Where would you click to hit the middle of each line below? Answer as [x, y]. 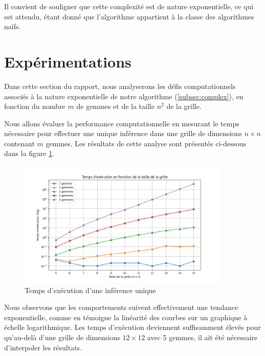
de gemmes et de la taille [115, 106]
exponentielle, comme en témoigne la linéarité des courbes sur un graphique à [126, 317]
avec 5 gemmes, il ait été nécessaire [202, 337]
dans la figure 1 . [29, 153]
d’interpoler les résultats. [43, 347]
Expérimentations [68, 61]
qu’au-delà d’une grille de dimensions [62, 337]
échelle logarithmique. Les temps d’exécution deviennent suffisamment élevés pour [132, 327]
